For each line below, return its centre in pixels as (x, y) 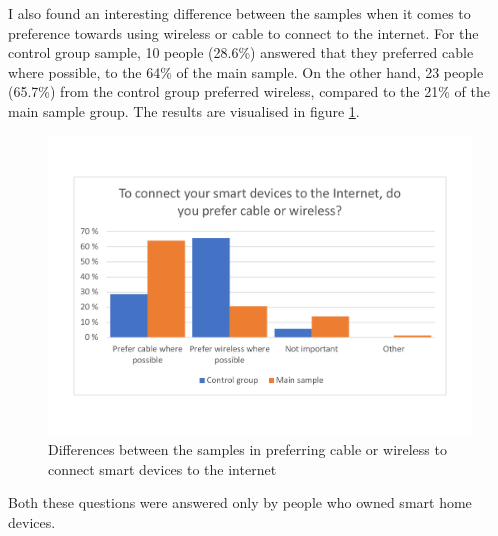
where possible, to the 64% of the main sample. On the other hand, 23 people (246, 71)
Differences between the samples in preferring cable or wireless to (247, 449)
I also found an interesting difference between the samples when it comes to (239, 13)
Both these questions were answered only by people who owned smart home (240, 502)
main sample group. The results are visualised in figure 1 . (184, 110)
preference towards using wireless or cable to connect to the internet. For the (243, 32)
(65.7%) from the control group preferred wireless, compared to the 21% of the (249, 91)
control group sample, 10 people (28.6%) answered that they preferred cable (241, 52)
